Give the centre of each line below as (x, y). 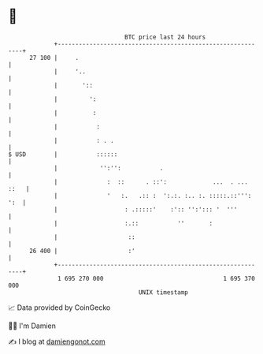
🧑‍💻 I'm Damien (32, 326)
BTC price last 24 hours (165, 37)
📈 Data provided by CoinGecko (59, 307)
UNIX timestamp (163, 292)
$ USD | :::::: (63, 154)
